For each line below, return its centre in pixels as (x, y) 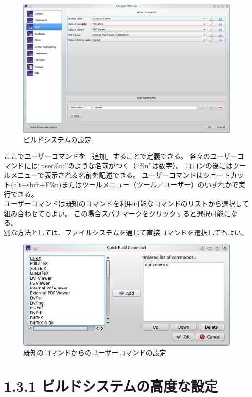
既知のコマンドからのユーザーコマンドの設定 (95, 352)
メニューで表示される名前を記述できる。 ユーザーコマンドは (107, 175)
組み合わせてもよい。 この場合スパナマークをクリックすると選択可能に (117, 213)
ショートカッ (224, 175)
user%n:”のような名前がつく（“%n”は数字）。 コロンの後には (137, 165)
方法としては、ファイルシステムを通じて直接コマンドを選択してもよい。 (133, 232)
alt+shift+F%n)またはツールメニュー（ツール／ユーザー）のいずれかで (126, 184)
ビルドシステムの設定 (57, 139)
